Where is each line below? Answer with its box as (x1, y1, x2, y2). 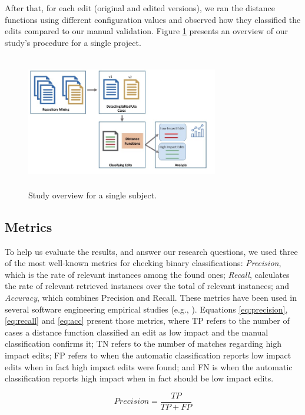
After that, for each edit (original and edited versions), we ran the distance (5, 2, 275, 14)
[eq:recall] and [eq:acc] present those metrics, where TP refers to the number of (5, 314, 290, 327)
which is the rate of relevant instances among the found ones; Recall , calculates (5, 268, 290, 280)
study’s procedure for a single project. (5, 36, 141, 48)
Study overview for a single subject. (28, 188, 157, 201)
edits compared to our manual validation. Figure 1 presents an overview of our (5, 25, 288, 37)
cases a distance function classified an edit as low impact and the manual (5, 326, 268, 338)
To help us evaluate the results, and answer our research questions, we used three (5, 245, 298, 257)
